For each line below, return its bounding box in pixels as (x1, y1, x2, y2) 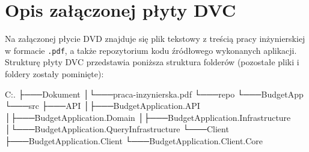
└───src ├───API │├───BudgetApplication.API (5, 99, 200, 112)
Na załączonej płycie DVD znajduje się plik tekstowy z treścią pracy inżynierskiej (5, 32, 305, 45)
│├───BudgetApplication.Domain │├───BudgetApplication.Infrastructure (5, 111, 291, 123)
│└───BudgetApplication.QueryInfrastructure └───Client (5, 123, 229, 135)
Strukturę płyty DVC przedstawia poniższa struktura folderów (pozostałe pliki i (5, 56, 299, 68)
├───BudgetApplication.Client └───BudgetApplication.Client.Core (5, 134, 263, 147)
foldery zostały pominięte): (5, 67, 104, 80)
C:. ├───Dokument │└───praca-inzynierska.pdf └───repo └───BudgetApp (5, 87, 304, 100)
